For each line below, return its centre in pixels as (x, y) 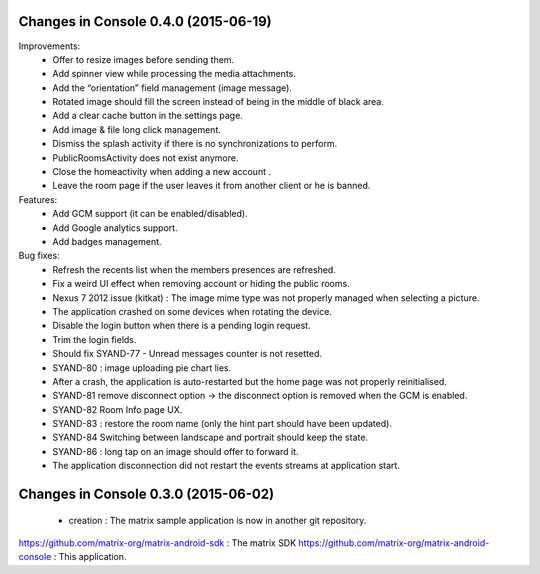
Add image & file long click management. (137, 129)
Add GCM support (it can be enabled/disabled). (150, 214)
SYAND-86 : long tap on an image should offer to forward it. (175, 451)
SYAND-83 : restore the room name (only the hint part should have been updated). (222, 424)
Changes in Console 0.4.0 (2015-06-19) (145, 21)
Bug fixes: (39, 256)
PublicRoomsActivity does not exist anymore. (145, 157)
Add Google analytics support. (115, 227)
